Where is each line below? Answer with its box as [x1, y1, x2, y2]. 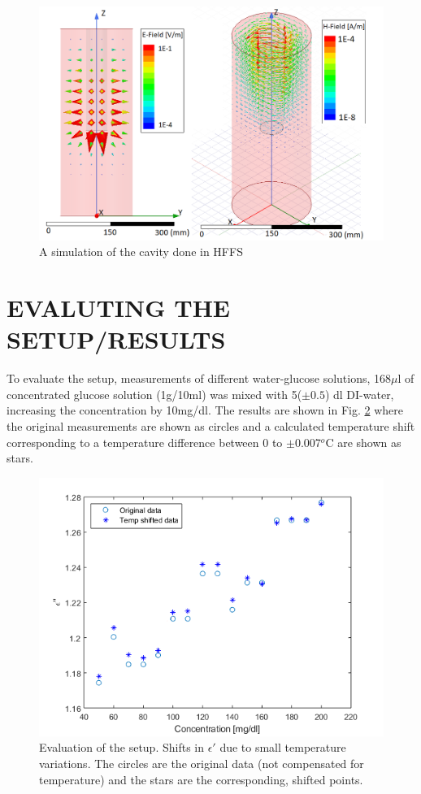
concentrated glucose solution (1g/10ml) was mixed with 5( [7, 385, 302, 402]
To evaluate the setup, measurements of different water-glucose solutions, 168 [7, 370, 392, 387]
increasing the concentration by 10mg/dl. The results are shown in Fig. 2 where [7, 401, 403, 419]
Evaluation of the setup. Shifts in [39, 739, 204, 756]
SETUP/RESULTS [7, 323, 226, 356]
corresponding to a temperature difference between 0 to [7, 433, 283, 450]
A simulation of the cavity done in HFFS [39, 243, 243, 260]
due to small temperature [219, 739, 346, 756]
